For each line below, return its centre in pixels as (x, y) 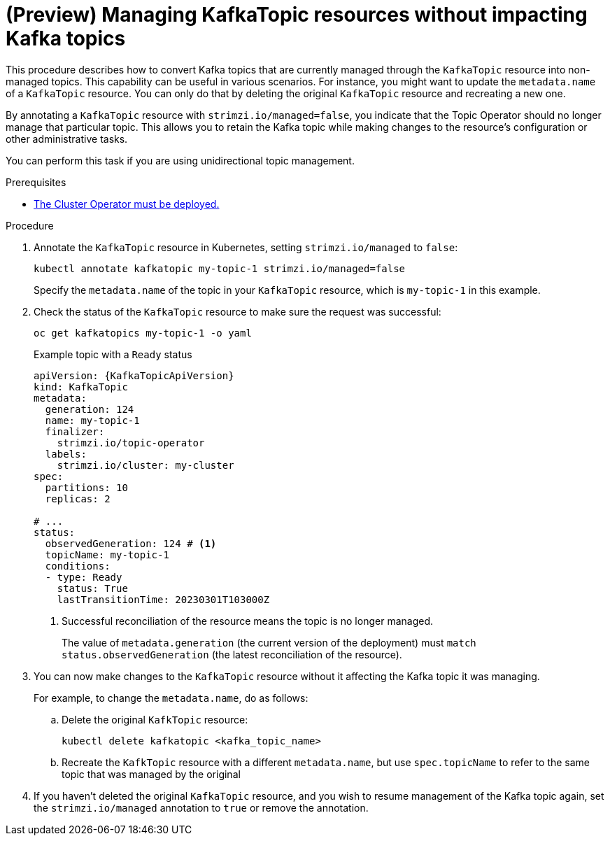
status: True (92, 588)
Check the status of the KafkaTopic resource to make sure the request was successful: (237, 311)
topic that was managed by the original (151, 774)
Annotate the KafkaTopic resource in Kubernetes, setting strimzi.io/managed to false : (246, 247)
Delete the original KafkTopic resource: (155, 719)
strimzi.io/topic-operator (131, 443)
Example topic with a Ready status (113, 354)
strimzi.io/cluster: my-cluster (146, 465)
